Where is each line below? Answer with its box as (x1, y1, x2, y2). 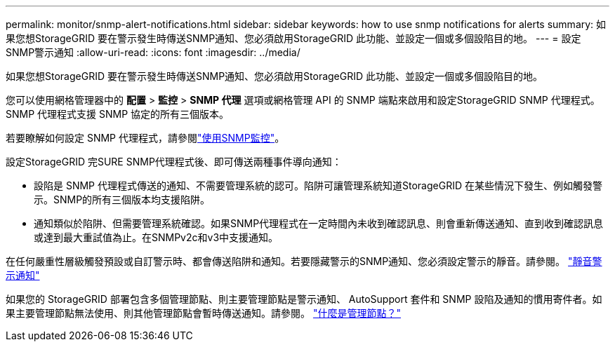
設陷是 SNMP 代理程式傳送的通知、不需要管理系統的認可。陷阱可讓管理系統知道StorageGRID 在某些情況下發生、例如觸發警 (34, 179, 602, 191)
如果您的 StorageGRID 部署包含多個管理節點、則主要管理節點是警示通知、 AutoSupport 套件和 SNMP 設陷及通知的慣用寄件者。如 (6, 293, 602, 305)
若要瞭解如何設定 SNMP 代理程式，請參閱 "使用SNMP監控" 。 (6, 132, 285, 144)
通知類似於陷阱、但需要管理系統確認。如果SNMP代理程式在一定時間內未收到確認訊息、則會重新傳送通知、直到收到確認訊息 (34, 217, 604, 229)
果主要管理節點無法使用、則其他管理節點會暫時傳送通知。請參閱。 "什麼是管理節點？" (6, 307, 401, 319)
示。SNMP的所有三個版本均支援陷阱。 (34, 193, 211, 205)
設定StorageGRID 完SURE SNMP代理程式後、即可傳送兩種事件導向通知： (6, 156, 342, 168)
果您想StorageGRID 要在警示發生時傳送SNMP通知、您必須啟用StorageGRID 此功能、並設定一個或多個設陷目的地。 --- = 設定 (6, 32, 581, 44)
